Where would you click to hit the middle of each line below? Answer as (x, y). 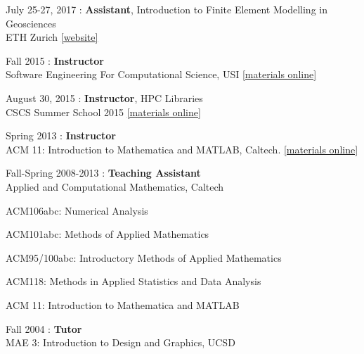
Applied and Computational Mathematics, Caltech (115, 186)
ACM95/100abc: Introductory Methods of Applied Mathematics (144, 257)
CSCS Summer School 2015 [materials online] (103, 112)
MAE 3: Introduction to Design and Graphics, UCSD (121, 342)
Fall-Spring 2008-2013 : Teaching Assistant (103, 173)
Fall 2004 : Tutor (44, 328)
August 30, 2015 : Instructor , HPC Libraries (104, 97)
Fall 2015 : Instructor (55, 60)
